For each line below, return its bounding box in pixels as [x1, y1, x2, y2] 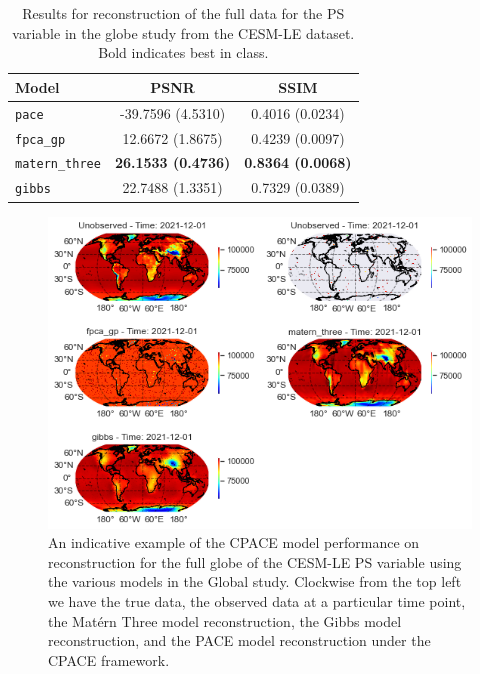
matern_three [15, 157, 101, 172]
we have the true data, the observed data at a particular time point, [48, 591, 466, 612]
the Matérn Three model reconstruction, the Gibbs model [48, 610, 402, 631]
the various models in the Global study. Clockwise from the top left [48, 571, 462, 592]
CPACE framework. [48, 649, 170, 670]
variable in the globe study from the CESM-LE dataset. [12, 22, 355, 43]
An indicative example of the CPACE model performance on [48, 532, 420, 553]
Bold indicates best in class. [98, 42, 269, 63]
